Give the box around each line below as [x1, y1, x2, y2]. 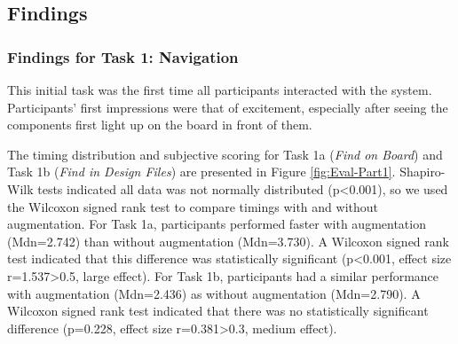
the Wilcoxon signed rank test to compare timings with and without [7, 197, 378, 215]
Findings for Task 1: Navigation [7, 45, 239, 67]
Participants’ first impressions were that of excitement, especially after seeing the [7, 98, 448, 116]
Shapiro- [399, 162, 446, 181]
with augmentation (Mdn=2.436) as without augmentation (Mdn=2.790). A [7, 284, 421, 302]
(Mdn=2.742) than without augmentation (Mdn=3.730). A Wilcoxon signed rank [7, 231, 449, 250]
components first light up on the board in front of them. [7, 115, 312, 134]
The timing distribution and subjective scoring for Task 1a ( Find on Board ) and [7, 145, 443, 163]
